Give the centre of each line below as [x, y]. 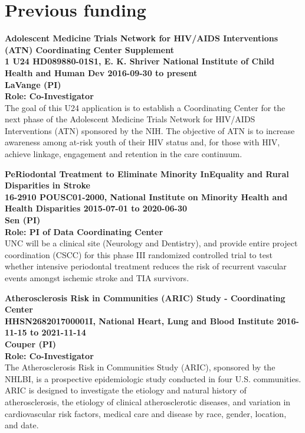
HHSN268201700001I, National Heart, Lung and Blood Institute [139, 320]
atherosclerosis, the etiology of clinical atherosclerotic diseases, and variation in [148, 401]
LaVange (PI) [33, 84]
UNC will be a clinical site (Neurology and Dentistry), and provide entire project [151, 243]
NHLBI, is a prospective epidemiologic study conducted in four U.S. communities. [153, 378]
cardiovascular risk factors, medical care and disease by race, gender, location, [146, 413]
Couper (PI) [31, 344]
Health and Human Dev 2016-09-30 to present [101, 72]
